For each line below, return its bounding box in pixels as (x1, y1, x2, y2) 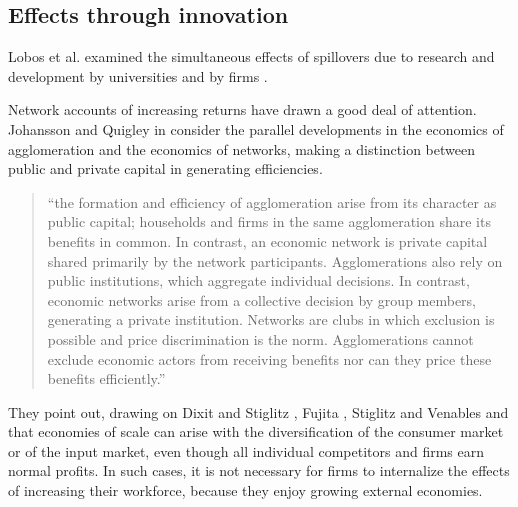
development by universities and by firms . (8, 65, 268, 86)
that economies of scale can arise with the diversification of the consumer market (8, 421, 504, 442)
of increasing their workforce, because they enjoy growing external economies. (8, 480, 483, 501)
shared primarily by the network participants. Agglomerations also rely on (47, 250, 503, 271)
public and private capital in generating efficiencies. (8, 158, 323, 179)
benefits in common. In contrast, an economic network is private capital (47, 230, 488, 251)
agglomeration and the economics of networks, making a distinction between (8, 138, 475, 159)
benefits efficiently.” (47, 368, 166, 389)
